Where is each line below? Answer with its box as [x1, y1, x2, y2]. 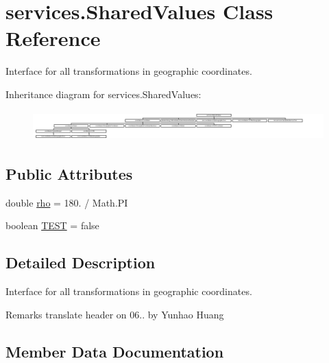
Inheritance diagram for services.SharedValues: [5, 86, 202, 101]
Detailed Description [5, 252, 156, 273]
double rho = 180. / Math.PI [5, 195, 128, 209]
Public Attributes [5, 163, 133, 184]
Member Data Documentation [5, 340, 224, 362]
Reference [5, 24, 101, 52]
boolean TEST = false [5, 218, 99, 233]
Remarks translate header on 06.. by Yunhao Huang [5, 307, 224, 321]
